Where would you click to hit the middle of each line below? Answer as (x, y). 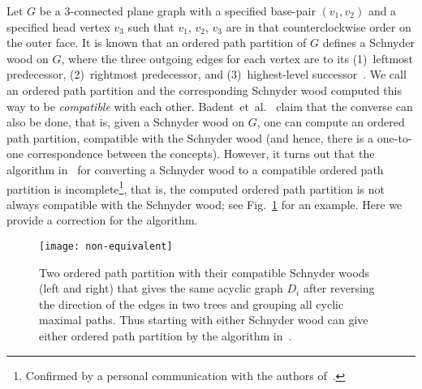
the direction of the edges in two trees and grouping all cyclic (192, 304)
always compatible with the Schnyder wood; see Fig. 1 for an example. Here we (205, 204)
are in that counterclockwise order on (319, 26)
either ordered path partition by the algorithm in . (166, 336)
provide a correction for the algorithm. (102, 220)
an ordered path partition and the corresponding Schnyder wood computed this (204, 90)
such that (151, 26)
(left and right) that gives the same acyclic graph (161, 288)
